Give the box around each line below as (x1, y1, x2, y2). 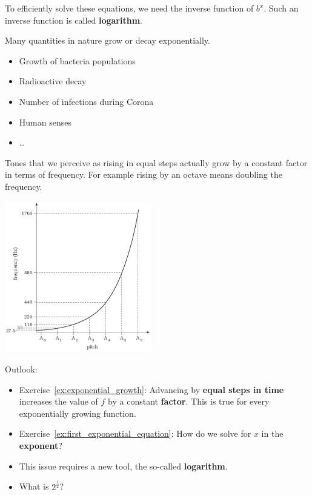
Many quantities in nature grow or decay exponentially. (5, 34, 210, 47)
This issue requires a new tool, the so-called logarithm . (19, 459, 228, 472)
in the (261, 427, 284, 440)
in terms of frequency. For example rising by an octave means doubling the (5, 168, 282, 181)
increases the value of (19, 395, 98, 408)
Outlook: (5, 363, 38, 375)
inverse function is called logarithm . (5, 13, 142, 26)
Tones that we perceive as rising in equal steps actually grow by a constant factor (5, 156, 308, 169)
